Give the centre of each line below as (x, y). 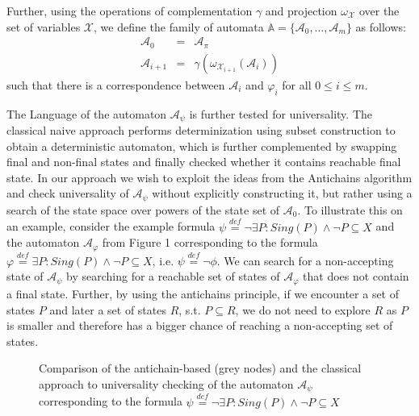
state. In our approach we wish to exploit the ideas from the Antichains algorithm (209, 177)
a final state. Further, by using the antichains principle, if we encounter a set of (203, 293)
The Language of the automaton (87, 113)
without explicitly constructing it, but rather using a (282, 193)
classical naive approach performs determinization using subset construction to (201, 129)
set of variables (44, 26)
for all (297, 84)
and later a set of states (108, 309)
